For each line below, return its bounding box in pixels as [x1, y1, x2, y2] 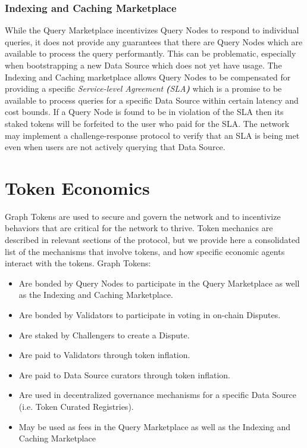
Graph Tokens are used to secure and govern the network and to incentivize [5, 210, 281, 222]
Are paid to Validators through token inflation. [18, 349, 190, 361]
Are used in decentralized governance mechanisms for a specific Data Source [18, 388, 296, 401]
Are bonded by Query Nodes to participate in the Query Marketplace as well [18, 276, 300, 289]
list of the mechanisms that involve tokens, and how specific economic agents [5, 245, 285, 257]
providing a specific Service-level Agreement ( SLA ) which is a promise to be [5, 82, 282, 95]
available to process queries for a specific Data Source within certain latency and [5, 94, 299, 106]
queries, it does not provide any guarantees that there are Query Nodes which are [5, 35, 303, 48]
